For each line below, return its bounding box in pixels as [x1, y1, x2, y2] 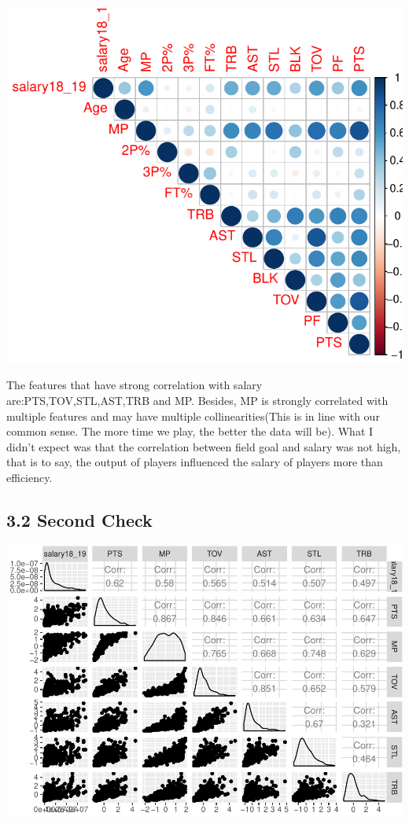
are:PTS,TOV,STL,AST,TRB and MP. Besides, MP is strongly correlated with [6, 392, 389, 409]
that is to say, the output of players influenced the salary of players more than [6, 454, 383, 470]
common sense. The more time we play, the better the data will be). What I [6, 423, 374, 440]
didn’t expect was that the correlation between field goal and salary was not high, [6, 438, 401, 454]
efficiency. [6, 469, 53, 486]
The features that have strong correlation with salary [6, 377, 263, 393]
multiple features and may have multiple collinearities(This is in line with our [6, 407, 380, 424]
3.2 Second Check [6, 508, 153, 532]
